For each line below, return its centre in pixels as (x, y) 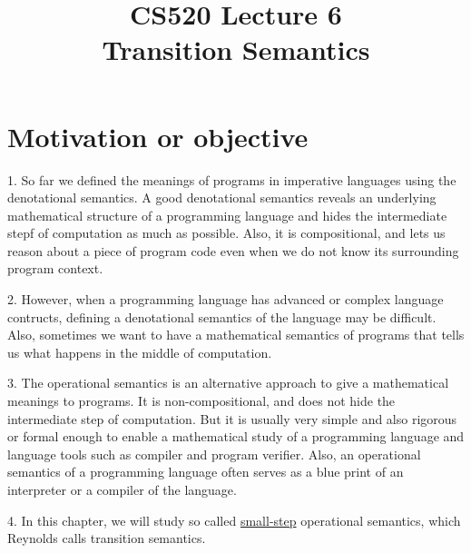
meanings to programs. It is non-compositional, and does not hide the (201, 401)
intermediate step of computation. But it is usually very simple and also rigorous (232, 418)
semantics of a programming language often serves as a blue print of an (206, 472)
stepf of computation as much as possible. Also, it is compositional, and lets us (226, 233)
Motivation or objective (158, 136)
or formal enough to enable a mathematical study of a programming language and (236, 436)
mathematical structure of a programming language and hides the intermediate (227, 215)
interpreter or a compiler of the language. (122, 489)
